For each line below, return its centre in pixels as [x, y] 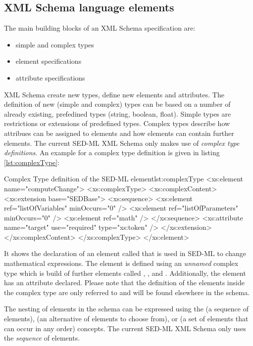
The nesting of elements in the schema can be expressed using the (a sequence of [126, 309]
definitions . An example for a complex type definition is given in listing [112, 152]
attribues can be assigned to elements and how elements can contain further [119, 133]
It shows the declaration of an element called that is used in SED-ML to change [125, 253]
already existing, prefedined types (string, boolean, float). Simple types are [118, 113]
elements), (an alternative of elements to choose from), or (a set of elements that [126, 319]
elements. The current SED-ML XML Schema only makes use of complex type [122, 143]
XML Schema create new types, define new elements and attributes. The [114, 94]
